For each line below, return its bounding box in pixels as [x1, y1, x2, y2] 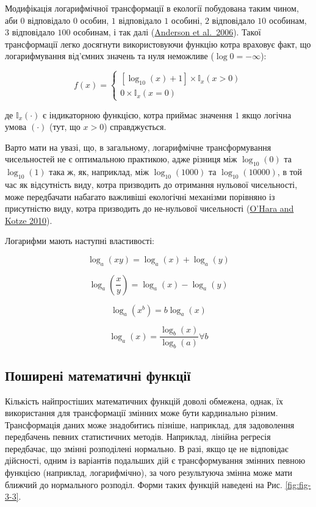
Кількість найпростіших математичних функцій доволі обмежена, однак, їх [5, 394, 283, 407]
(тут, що [49, 120, 81, 133]
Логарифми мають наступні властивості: [5, 234, 154, 247]
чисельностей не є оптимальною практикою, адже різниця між [5, 153, 237, 165]
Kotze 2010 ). [5, 214, 52, 226]
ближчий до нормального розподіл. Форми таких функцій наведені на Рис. [5, 478, 282, 491]
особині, [171, 13, 203, 26]
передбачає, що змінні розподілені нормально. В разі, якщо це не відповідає [5, 442, 289, 455]
